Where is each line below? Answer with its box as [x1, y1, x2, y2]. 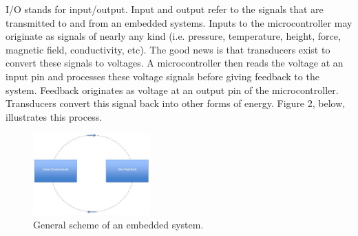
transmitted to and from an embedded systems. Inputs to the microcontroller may [6, 15, 352, 29]
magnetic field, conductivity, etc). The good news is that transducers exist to [6, 42, 330, 56]
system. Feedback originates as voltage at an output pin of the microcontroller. [6, 82, 339, 97]
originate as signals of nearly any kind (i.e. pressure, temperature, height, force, [6, 29, 341, 43]
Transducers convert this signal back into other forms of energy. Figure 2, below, [6, 96, 346, 110]
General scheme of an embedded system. [33, 217, 204, 231]
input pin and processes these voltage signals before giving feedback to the [6, 69, 319, 83]
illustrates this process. [6, 109, 103, 123]
